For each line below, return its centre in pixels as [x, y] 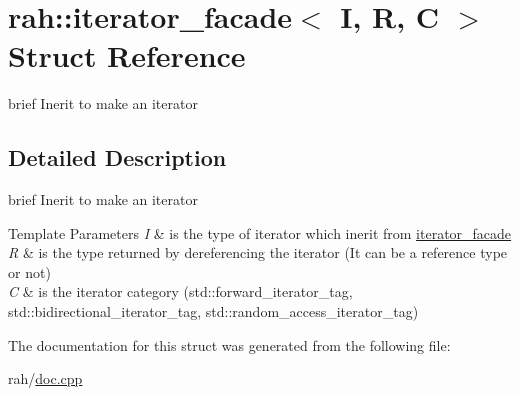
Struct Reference [127, 55]
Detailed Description [117, 157]
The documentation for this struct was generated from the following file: [229, 344]
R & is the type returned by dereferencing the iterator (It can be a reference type [258, 252]
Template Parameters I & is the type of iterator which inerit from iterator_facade [260, 232]
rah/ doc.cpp [45, 378]
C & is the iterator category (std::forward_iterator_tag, [180, 291]
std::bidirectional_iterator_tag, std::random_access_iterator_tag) [213, 311]
